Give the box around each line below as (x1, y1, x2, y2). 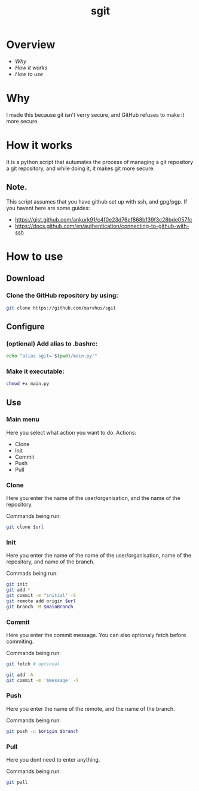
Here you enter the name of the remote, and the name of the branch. (6, 705, 175, 712)
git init (6, 581, 28, 587)
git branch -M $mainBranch (6, 604, 74, 610)
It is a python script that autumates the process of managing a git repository (6, 158, 194, 165)
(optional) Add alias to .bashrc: (6, 340, 98, 348)
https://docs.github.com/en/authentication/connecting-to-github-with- (14, 222, 189, 229)
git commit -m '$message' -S (6, 677, 79, 683)
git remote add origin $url (6, 598, 76, 604)
